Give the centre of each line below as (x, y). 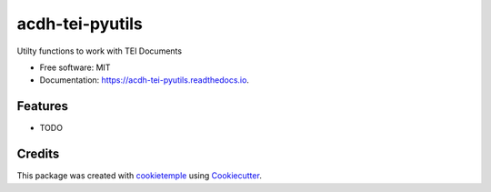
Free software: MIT (75, 67)
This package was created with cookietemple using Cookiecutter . (140, 176)
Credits (38, 154)
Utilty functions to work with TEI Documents (99, 51)
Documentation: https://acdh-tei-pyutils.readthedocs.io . (145, 80)
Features (42, 106)
